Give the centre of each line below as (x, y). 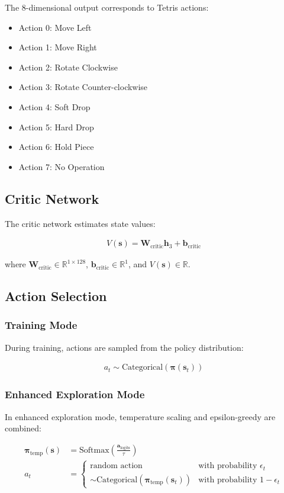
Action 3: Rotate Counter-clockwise (83, 87)
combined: (23, 428)
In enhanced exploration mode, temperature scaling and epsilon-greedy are (140, 416)
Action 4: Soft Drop (54, 106)
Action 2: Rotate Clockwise (68, 67)
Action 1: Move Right (58, 47)
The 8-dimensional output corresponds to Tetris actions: (107, 7)
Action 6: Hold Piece (56, 147)
